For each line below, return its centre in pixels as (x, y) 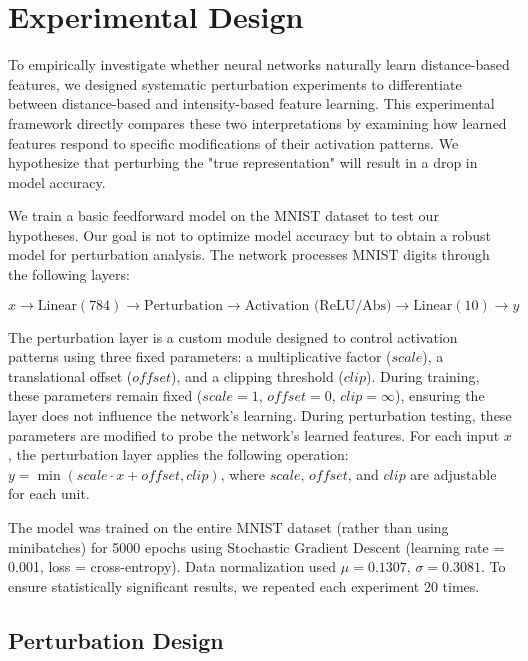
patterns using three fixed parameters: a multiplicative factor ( (200, 356)
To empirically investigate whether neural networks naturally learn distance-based (259, 64)
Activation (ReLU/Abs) (318, 305)
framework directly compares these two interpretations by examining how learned (257, 122)
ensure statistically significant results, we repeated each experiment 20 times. (244, 585)
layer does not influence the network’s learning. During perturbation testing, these (260, 415)
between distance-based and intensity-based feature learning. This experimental (251, 103)
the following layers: (69, 274)
